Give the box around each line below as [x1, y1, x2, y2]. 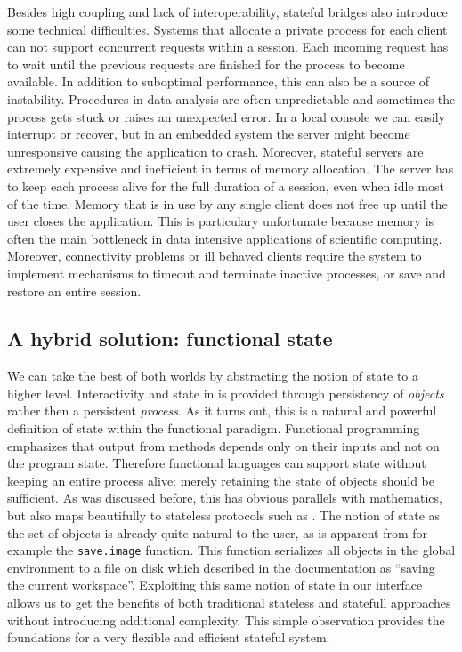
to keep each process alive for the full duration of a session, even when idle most [7, 176, 444, 195]
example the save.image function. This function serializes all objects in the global [7, 541, 456, 559]
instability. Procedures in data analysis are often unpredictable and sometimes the [7, 89, 456, 108]
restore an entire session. [7, 281, 142, 300]
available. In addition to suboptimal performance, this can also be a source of [7, 72, 430, 91]
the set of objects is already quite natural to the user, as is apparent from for [7, 523, 428, 542]
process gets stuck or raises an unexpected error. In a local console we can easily [7, 107, 445, 125]
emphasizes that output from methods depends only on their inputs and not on [7, 436, 440, 455]
